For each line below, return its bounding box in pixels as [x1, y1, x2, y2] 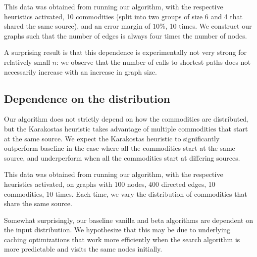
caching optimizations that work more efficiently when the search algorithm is [4, 234, 240, 244]
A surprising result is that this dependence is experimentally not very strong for [4, 47, 247, 57]
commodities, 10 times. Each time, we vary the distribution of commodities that [4, 188, 247, 199]
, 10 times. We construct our [165, 21, 252, 31]
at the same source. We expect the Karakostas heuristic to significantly [4, 133, 220, 143]
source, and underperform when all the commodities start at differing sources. [4, 152, 240, 163]
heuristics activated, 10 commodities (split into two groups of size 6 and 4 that [4, 11, 243, 21]
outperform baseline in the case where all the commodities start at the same [4, 143, 235, 153]
